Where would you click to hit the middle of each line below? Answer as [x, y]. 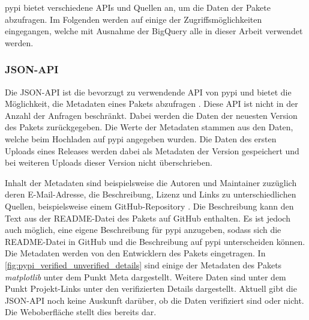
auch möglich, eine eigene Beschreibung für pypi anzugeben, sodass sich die [143, 230]
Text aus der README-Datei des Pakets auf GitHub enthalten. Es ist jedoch [148, 218]
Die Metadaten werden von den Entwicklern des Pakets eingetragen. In [135, 253]
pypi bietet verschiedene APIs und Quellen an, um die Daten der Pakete [138, 7]
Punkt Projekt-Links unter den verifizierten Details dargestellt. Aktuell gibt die [151, 288]
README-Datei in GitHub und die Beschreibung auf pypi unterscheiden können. [155, 241]
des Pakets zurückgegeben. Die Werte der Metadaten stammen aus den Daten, [149, 127]
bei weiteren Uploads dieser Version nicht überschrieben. [109, 162]
